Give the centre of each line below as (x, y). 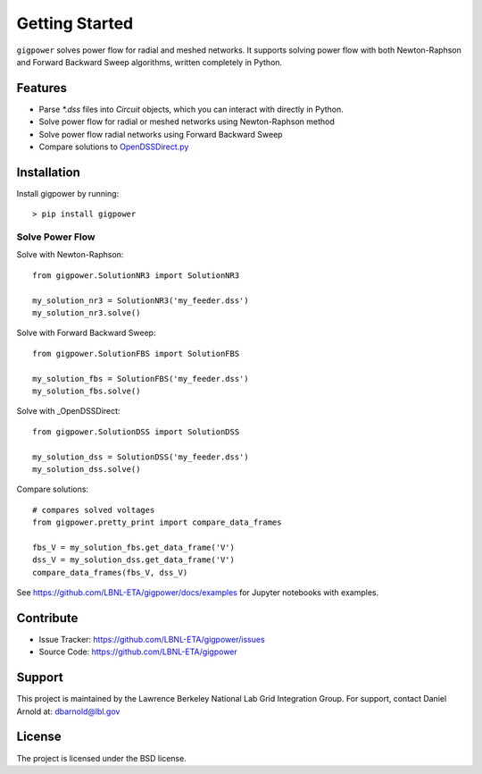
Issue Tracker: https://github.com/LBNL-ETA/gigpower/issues (152, 639)
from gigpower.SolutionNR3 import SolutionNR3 (136, 275)
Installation (48, 172)
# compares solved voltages (94, 510)
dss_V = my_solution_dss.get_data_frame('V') (134, 560)
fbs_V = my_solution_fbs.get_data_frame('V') (134, 547)
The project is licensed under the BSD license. (101, 758)
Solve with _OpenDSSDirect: (68, 411)
